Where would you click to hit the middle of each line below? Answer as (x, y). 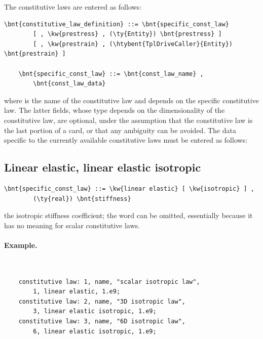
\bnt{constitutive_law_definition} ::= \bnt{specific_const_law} (117, 24)
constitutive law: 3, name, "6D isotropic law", (102, 322)
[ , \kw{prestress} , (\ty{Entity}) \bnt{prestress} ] (127, 34)
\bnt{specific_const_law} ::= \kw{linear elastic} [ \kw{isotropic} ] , (129, 188)
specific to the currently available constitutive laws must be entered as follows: (126, 140)
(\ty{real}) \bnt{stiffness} (82, 199)
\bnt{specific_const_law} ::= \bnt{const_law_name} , (111, 74)
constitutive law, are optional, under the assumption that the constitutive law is (128, 120)
